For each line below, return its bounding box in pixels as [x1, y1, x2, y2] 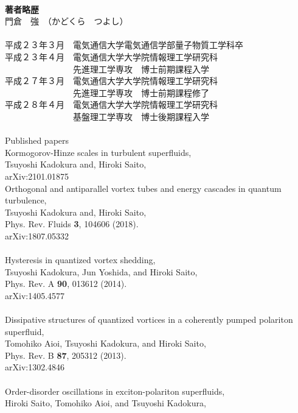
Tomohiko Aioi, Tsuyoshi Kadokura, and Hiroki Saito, [5, 337, 206, 350]
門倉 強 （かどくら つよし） [5, 15, 128, 27]
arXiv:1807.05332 [5, 229, 69, 242]
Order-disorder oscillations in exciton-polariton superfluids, [5, 384, 225, 397]
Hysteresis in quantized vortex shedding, [5, 253, 156, 266]
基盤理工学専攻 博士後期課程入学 [72, 110, 209, 122]
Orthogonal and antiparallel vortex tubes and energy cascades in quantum [5, 182, 282, 194]
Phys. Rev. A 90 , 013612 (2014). [5, 277, 127, 290]
